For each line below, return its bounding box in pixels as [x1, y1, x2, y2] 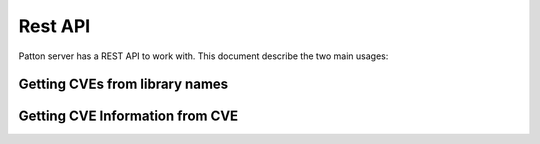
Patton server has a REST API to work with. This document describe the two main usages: [18, 50, 389, 62]
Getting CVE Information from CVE [18, 108, 239, 125]
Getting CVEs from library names [18, 76, 229, 93]
